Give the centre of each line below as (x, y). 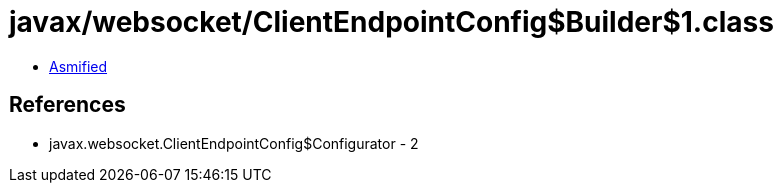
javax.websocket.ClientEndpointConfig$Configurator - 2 (234, 143)
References (67, 105)
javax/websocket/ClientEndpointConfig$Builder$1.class (391, 22)
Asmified (78, 66)
